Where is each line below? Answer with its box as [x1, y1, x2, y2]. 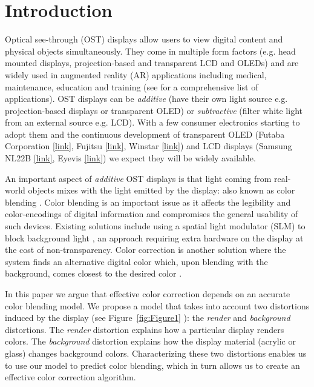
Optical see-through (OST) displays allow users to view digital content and [5, 33, 283, 45]
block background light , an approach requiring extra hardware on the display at [5, 231, 304, 244]
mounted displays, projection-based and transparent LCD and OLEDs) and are [5, 56, 299, 69]
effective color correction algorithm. [5, 371, 136, 383]
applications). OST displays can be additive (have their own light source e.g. [5, 92, 288, 105]
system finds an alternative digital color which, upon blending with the [5, 255, 268, 268]
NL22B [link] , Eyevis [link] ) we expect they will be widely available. [5, 152, 256, 164]
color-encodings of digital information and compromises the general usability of [5, 207, 298, 220]
